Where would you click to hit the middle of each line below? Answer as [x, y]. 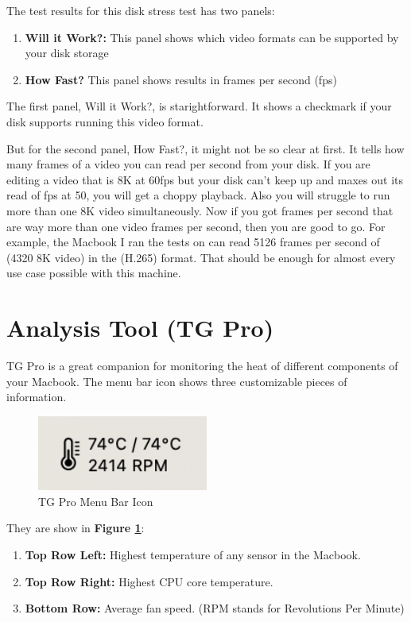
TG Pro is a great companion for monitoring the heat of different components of [202, 366]
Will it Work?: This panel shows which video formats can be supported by [212, 37]
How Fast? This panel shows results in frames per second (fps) [181, 79]
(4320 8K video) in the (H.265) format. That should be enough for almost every [201, 257]
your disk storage [67, 53]
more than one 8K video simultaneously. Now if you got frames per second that [200, 210]
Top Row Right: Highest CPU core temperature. [149, 581]
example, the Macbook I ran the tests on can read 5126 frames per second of [193, 242]
